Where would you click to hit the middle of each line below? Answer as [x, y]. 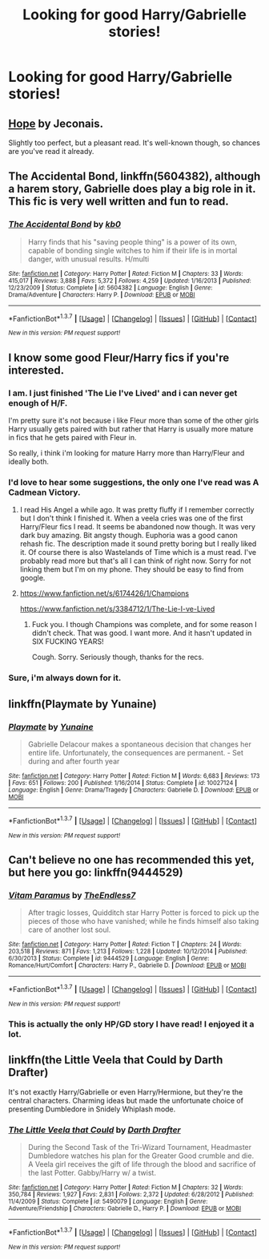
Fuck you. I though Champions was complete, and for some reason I [145, 625]
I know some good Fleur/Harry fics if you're [119, 357]
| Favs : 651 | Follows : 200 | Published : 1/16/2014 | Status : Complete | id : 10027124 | [123, 783]
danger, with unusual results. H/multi [88, 259]
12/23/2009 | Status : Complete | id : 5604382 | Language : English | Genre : [110, 287]
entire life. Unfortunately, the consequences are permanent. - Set [136, 752]
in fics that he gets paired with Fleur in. [72, 438]
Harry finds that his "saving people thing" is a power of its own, [132, 241]
